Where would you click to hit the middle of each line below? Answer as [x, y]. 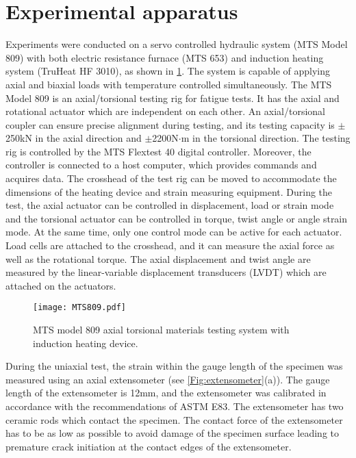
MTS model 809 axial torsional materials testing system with [161, 330]
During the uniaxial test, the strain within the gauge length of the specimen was [174, 366]
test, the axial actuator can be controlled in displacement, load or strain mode [170, 205]
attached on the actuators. [61, 285]
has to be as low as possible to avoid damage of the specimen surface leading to [173, 433]
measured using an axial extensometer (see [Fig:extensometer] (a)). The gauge [168, 379]
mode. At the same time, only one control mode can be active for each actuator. [174, 232]
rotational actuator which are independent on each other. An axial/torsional [165, 111]
